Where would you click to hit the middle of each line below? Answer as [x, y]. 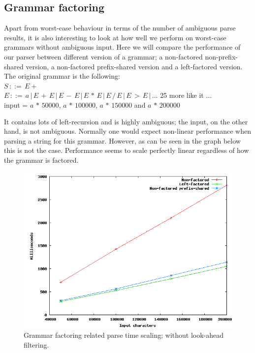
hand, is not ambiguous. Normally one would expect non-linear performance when [128, 131]
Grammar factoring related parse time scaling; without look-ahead [124, 335]
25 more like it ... [186, 95]
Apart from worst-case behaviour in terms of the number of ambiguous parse [120, 28]
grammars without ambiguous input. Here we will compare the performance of [122, 47]
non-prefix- [221, 56]
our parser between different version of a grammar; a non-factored [103, 56]
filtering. [36, 344]
